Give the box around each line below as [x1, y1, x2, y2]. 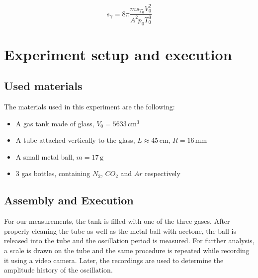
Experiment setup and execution [4, 44, 232, 64]
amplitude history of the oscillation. [4, 265, 113, 275]
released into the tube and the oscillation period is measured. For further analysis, [4, 235, 255, 246]
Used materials [4, 78, 83, 93]
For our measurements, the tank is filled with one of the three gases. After [4, 216, 230, 226]
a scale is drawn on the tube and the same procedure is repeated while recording [4, 245, 250, 256]
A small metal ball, [15, 151, 74, 162]
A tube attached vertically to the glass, [15, 135, 135, 145]
